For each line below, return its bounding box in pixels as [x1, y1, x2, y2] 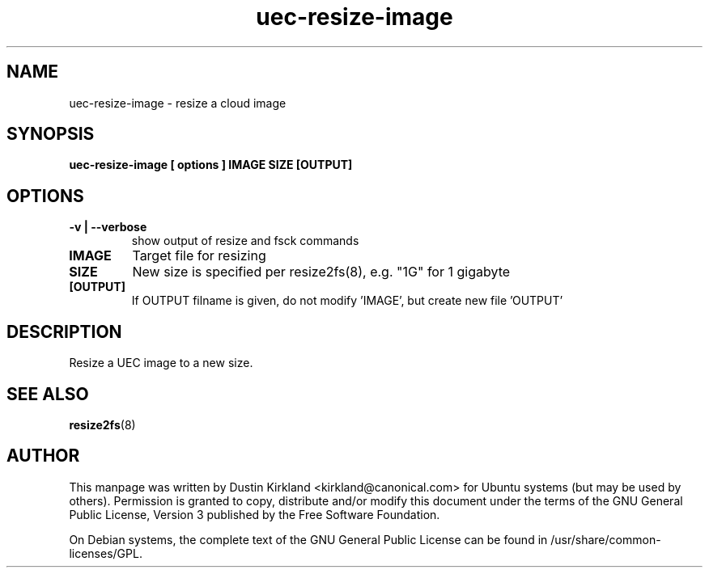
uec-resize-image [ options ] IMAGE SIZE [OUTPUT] [69, 158, 353, 172]
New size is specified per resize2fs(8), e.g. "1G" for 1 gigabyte [132, 264, 511, 281]
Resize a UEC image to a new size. [69, 356, 253, 370]
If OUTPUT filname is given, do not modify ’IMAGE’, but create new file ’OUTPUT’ [131, 293, 563, 308]
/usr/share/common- [550, 532, 661, 547]
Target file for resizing [132, 247, 266, 264]
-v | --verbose [69, 220, 147, 234]
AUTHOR [6, 445, 80, 466]
